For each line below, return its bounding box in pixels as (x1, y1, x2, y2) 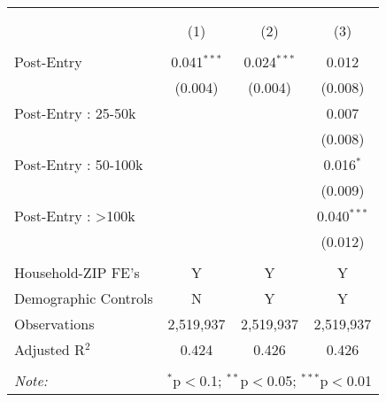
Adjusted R (14, 339, 85, 359)
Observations (14, 313, 95, 334)
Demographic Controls (14, 288, 153, 308)
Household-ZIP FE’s (14, 262, 140, 282)
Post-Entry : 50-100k (14, 154, 143, 174)
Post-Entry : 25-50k (14, 103, 136, 123)
